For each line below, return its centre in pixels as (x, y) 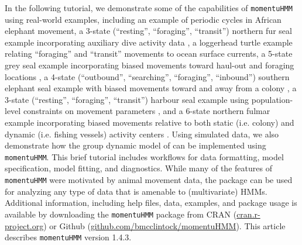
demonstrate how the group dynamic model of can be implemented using (135, 145)
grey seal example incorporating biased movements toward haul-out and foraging (150, 65)
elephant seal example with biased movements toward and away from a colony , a (151, 88)
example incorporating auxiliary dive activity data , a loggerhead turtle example (149, 42)
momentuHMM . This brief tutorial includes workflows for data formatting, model (144, 156)
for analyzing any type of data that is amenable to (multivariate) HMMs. (136, 191)
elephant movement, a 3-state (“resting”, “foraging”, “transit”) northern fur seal (148, 31)
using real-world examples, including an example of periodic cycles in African (143, 19)
